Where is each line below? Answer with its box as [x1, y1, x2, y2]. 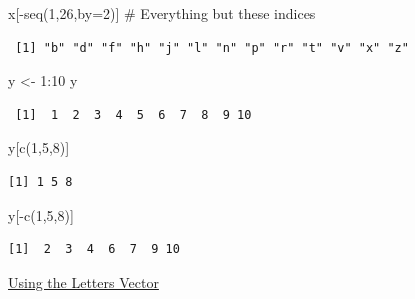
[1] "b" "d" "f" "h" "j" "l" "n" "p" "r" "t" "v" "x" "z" [15, 40, 409, 55]
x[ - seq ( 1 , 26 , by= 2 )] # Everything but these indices [8, 3, 316, 23]
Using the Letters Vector [8, 271, 159, 292]
